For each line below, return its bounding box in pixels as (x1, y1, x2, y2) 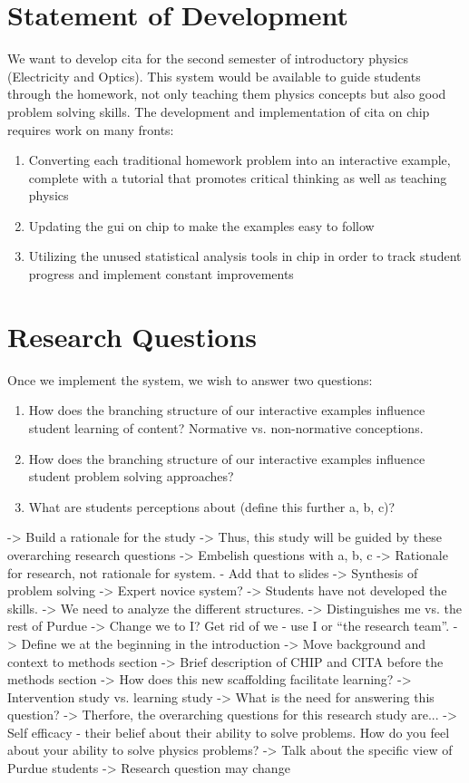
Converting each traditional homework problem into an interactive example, (28, 150, 451, 169)
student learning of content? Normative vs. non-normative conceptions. (28, 418, 424, 437)
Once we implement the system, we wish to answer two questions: (7, 370, 373, 389)
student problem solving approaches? (28, 467, 234, 486)
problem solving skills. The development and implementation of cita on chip (7, 101, 430, 121)
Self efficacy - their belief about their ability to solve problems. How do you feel (7, 722, 450, 741)
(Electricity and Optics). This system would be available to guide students (7, 66, 421, 85)
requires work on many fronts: (7, 120, 174, 139)
